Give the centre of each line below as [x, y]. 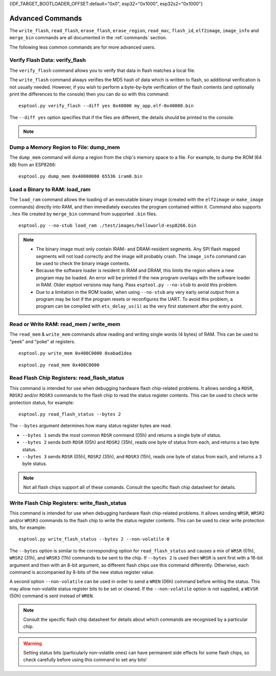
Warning [32, 643]
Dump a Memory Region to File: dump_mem [65, 147]
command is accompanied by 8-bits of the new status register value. [82, 572]
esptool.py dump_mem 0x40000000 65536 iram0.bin [80, 177]
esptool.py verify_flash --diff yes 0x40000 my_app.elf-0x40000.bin [106, 106]
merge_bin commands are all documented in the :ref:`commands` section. [88, 38]
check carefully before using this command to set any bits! [85, 660]
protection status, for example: [42, 402]
